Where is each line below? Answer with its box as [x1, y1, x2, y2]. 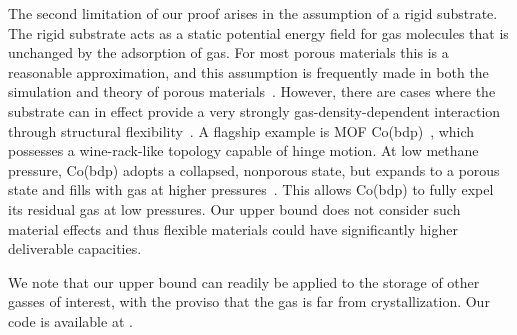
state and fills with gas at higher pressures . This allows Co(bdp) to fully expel [8, 179, 494, 200]
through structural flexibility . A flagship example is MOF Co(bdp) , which [8, 120, 475, 141]
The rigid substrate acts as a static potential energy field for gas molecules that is [8, 22, 509, 43]
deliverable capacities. [8, 238, 142, 259]
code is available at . [8, 310, 133, 331]
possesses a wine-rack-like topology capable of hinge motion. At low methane [8, 140, 479, 161]
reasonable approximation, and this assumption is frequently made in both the [8, 61, 489, 82]
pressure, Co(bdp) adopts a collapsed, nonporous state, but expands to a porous [8, 159, 500, 180]
